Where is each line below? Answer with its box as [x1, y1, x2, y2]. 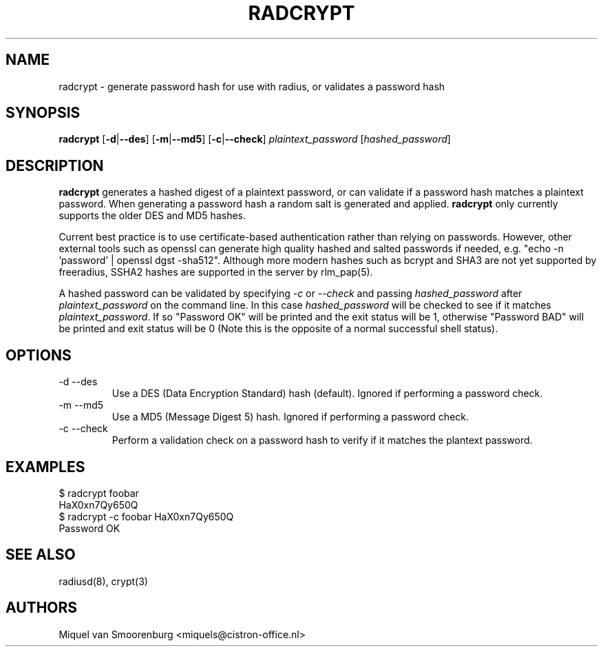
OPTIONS [6, 346, 72, 364]
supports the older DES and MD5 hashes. [59, 210, 246, 222]
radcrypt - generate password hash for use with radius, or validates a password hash [59, 80, 445, 92]
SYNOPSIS [6, 104, 81, 122]
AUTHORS [6, 599, 78, 617]
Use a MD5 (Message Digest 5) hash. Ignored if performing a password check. [112, 411, 469, 423]
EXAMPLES [6, 458, 85, 476]
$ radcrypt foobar [59, 487, 139, 499]
